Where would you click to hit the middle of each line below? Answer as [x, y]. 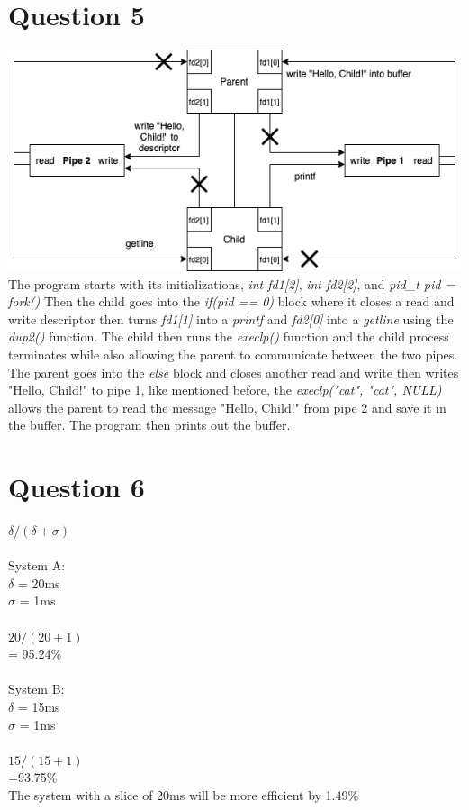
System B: [36, 689]
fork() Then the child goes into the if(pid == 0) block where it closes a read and [231, 301]
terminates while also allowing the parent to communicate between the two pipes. [233, 354]
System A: [37, 565]
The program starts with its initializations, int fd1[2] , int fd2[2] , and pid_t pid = [232, 283]
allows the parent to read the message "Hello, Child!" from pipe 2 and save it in [227, 407]
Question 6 [77, 487]
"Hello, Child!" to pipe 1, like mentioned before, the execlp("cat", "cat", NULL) [225, 390]
